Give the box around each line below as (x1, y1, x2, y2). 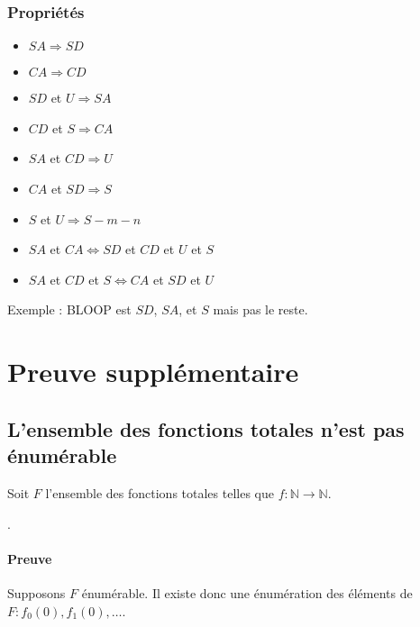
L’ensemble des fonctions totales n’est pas (7, 414, 405, 442)
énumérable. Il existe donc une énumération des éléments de (81, 583, 413, 602)
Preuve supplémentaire (7, 353, 299, 390)
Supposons (7, 583, 66, 602)
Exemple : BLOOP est (7, 300, 132, 319)
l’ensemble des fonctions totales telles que (45, 483, 274, 502)
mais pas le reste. (213, 300, 308, 319)
